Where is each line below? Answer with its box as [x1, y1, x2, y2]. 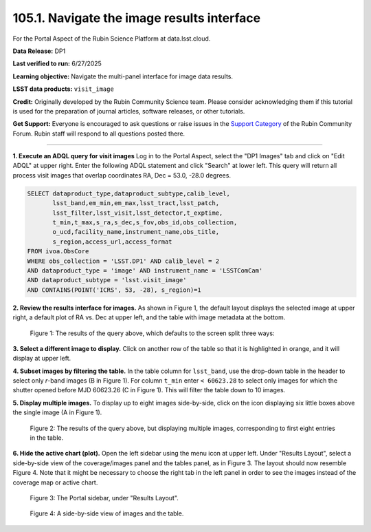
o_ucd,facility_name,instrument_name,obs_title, [52, 228, 220, 236]
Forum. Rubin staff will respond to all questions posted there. [12, 129, 185, 138]
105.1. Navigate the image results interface [12, 10, 261, 25]
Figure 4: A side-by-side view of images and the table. [30, 509, 184, 518]
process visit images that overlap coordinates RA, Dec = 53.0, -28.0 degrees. [12, 171, 232, 179]
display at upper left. [12, 354, 71, 363]
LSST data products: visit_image [12, 85, 115, 93]
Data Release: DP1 [12, 47, 66, 55]
